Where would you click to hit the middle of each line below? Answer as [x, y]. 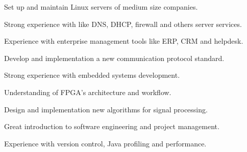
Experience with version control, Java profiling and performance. [105, 143]
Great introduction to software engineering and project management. [112, 126]
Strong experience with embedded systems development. [92, 75]
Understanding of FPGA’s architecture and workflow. [88, 92]
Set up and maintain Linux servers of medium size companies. [101, 7]
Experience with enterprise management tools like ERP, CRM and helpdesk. [124, 41]
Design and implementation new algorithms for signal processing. [106, 109]
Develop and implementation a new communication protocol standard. [114, 58]
